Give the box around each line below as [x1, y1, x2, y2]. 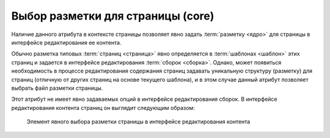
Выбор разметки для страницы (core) [11, 9, 215, 23]
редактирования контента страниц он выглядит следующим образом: [11, 104, 195, 111]
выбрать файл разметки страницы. [11, 84, 103, 92]
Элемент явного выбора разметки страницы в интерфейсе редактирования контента [26, 118, 251, 125]
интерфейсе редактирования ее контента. [11, 38, 122, 46]
